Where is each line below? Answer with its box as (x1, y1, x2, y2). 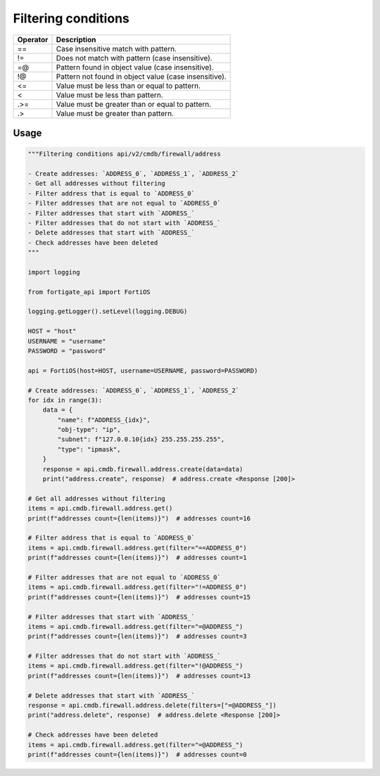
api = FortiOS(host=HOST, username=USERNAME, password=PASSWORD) (27, 367, 258, 374)
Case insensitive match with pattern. (56, 44, 177, 53)
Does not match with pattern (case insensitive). (56, 53, 213, 63)
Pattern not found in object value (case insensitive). (56, 71, 227, 81)
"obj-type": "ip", (57, 426, 121, 434)
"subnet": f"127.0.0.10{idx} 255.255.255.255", (57, 435, 225, 443)
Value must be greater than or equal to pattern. (56, 99, 212, 109)
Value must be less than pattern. (56, 90, 163, 100)
